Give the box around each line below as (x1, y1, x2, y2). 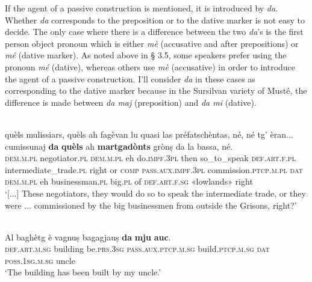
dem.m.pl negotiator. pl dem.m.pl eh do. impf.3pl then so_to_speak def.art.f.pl (5, 152, 296, 164)
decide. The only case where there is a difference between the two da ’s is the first (5, 25, 304, 38)
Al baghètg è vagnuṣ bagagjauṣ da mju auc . (5, 230, 171, 243)
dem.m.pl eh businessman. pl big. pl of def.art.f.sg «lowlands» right (5, 175, 253, 188)
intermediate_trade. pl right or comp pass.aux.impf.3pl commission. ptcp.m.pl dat (5, 163, 303, 176)
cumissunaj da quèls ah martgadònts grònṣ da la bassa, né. (5, 139, 233, 152)
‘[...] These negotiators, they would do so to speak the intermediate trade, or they (5, 186, 306, 199)
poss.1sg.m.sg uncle (5, 254, 75, 266)
